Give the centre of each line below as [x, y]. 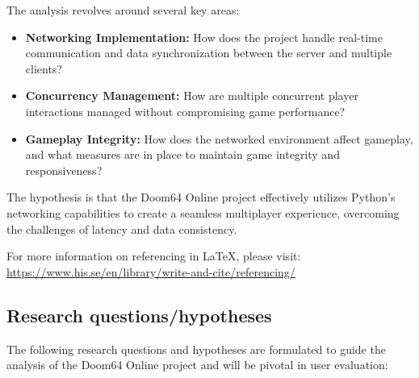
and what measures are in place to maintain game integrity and [182, 154]
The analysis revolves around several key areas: [123, 10]
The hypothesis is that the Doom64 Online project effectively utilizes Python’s [201, 197]
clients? [44, 68]
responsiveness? [64, 170]
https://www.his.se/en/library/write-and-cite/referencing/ [151, 271]
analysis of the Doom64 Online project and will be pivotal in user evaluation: [197, 365]
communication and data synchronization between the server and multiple [209, 53]
